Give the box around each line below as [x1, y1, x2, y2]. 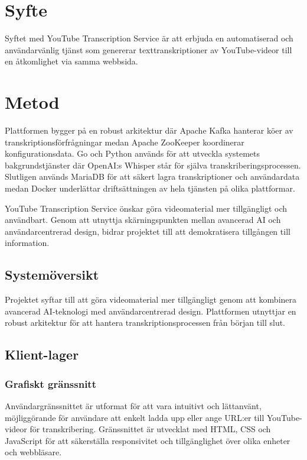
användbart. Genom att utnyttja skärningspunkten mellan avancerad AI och [5, 213, 281, 226]
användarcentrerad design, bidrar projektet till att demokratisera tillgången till [5, 225, 290, 237]
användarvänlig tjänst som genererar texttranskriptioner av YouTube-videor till [5, 43, 292, 56]
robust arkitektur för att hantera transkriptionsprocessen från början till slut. [5, 316, 286, 329]
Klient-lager [5, 345, 79, 364]
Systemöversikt [5, 265, 99, 284]
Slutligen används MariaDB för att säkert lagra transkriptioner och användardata [5, 170, 300, 183]
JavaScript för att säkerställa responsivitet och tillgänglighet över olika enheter [5, 434, 290, 446]
